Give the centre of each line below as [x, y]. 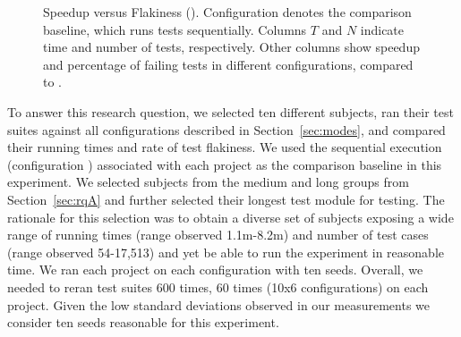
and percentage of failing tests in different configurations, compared [228, 64]
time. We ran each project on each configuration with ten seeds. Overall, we [215, 270]
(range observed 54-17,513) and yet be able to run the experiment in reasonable [226, 252]
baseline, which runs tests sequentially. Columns [175, 29]
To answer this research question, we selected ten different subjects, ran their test [230, 111]
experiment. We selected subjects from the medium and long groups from [208, 182]
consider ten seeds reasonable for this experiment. [143, 322]
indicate [382, 29]
